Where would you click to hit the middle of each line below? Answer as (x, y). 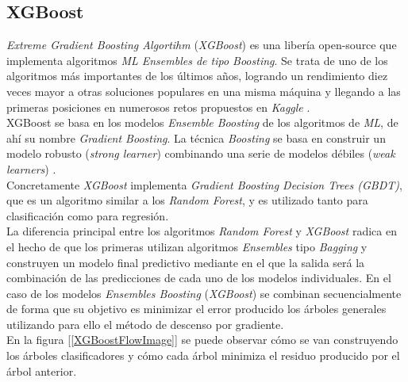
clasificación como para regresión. (88, 215)
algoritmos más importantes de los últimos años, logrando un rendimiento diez (197, 76)
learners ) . (31, 168)
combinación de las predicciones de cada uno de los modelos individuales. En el (199, 278)
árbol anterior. (42, 371)
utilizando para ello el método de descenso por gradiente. (145, 324)
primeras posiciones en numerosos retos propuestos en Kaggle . (158, 107)
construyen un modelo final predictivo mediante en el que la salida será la (186, 262)
